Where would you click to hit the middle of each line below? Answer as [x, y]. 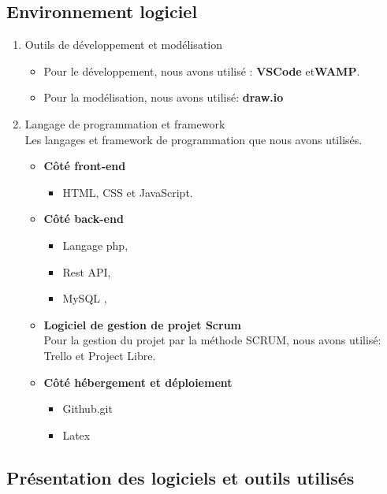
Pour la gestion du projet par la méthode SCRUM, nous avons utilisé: [212, 340]
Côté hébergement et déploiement [138, 382]
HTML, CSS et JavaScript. [128, 192]
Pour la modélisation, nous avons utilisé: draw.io [164, 97]
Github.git [87, 409]
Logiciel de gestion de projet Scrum [142, 324]
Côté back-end [84, 219]
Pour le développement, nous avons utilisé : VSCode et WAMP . [202, 71]
